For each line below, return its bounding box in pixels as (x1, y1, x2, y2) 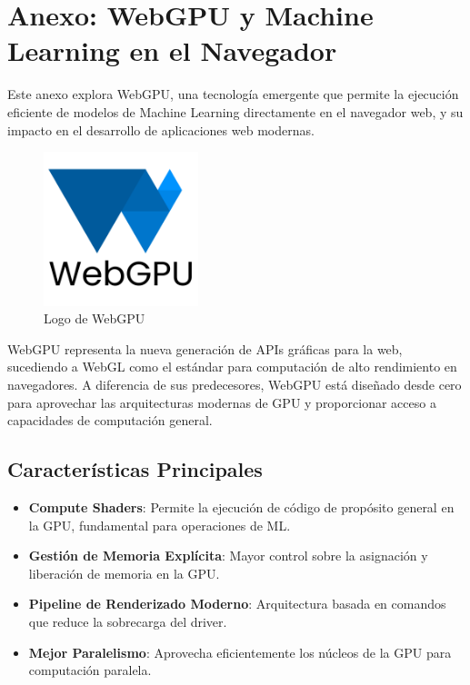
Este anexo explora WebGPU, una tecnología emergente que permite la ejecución (7, 84, 459, 104)
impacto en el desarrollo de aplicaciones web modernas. (7, 120, 315, 139)
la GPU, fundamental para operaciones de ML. (28, 515, 291, 534)
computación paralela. (28, 660, 152, 680)
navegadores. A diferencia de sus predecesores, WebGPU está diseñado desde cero (7, 375, 462, 394)
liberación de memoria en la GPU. (28, 563, 220, 582)
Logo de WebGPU (44, 309, 145, 328)
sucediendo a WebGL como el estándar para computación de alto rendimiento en (7, 357, 457, 376)
